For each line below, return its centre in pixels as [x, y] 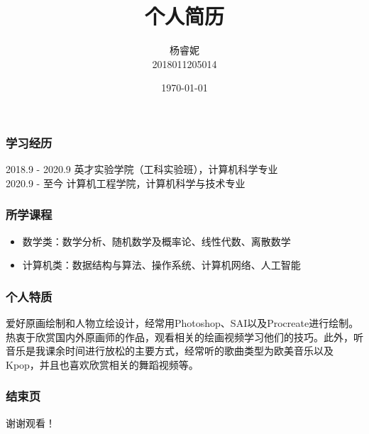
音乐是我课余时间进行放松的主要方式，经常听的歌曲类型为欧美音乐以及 [170, 351]
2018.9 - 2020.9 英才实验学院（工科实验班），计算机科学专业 [142, 169]
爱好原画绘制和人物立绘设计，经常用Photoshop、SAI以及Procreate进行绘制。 [182, 323]
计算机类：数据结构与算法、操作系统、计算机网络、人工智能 [161, 265]
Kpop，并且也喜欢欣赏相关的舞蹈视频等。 [102, 364]
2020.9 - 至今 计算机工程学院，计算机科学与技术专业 [126, 183]
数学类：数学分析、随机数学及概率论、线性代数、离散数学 [156, 241]
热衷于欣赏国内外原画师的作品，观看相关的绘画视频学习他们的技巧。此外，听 [184, 336]
